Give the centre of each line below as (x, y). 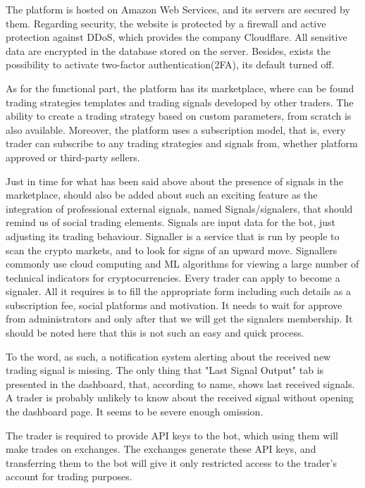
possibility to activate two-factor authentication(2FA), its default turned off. (170, 64)
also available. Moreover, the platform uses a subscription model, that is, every (176, 129)
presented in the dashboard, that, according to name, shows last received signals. (180, 383)
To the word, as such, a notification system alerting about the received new (168, 356)
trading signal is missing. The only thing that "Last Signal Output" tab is (165, 370)
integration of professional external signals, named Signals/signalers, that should (179, 208)
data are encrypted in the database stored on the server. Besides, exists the (168, 50)
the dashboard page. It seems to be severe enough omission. (135, 412)
